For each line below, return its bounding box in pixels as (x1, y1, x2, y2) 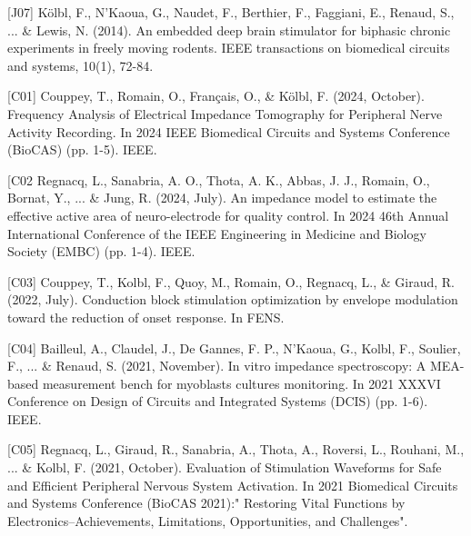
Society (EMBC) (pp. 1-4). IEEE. (7, 242, 195, 261)
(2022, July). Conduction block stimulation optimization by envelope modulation (7, 290, 458, 309)
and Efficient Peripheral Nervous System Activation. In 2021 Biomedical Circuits (7, 475, 458, 494)
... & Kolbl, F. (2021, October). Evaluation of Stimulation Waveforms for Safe (7, 458, 442, 477)
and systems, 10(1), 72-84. (7, 55, 154, 74)
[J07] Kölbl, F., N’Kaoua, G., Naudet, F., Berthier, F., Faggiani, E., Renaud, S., (7, 3, 455, 21)
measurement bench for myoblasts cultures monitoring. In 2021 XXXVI (42, 373, 441, 392)
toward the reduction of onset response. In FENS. (7, 307, 285, 326)
